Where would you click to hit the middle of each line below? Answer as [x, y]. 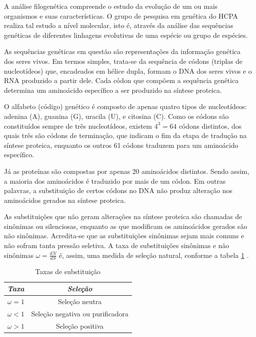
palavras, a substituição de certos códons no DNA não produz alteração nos [118, 190]
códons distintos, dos [210, 126]
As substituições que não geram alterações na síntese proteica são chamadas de [123, 216]
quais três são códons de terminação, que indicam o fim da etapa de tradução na [126, 135]
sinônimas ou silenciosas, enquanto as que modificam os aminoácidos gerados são [126, 226]
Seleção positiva [80, 325]
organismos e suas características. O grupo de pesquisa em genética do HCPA [121, 15]
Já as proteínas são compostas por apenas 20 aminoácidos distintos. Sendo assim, [127, 171]
